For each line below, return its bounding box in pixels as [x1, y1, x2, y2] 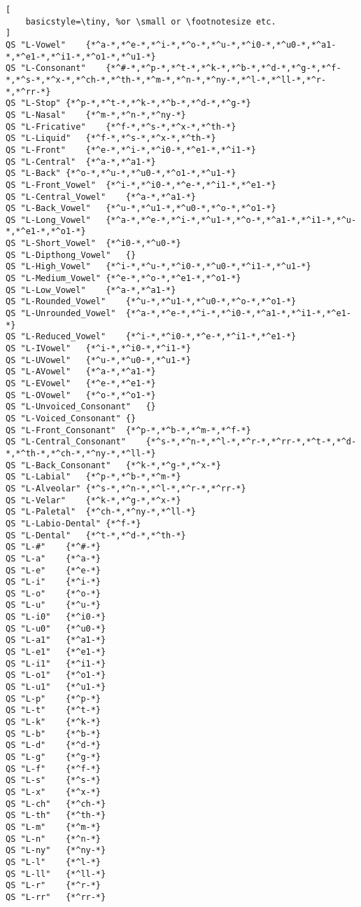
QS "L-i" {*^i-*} [6, 577, 101, 587]
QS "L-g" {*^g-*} [6, 752, 101, 762]
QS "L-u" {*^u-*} [6, 600, 101, 611]
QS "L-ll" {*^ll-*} [6, 868, 106, 879]
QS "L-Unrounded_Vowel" [6, 308, 116, 319]
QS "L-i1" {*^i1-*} [6, 658, 106, 669]
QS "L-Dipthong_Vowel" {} [6, 250, 136, 260]
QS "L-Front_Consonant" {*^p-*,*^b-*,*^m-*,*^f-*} [6, 425, 251, 435]
